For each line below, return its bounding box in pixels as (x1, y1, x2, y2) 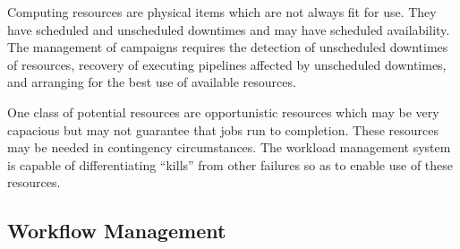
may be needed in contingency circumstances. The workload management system (7, 138, 451, 157)
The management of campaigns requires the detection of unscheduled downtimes (7, 38, 448, 56)
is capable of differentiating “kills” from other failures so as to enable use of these (7, 155, 454, 174)
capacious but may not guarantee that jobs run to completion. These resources (7, 120, 439, 139)
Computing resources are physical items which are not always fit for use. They (7, 3, 437, 21)
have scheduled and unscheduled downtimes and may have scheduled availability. (7, 20, 450, 39)
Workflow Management (7, 217, 226, 245)
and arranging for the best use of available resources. (7, 73, 296, 91)
